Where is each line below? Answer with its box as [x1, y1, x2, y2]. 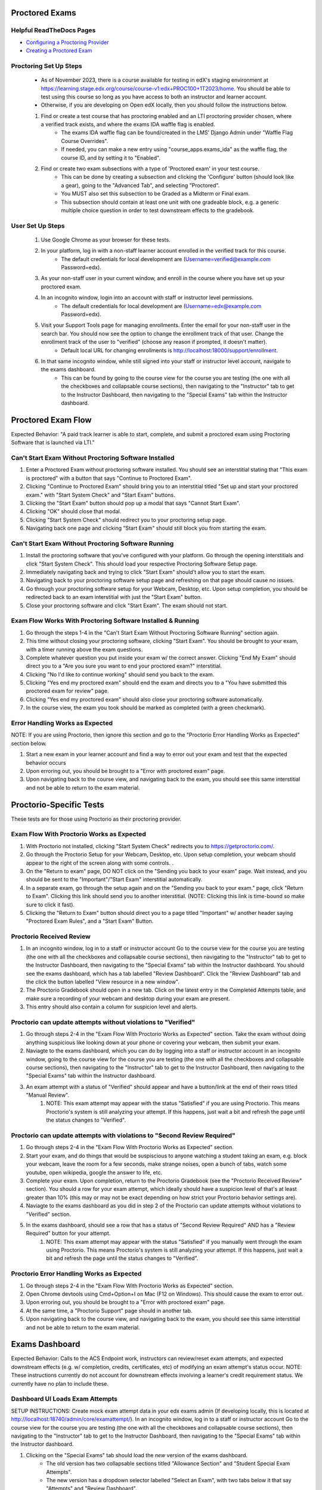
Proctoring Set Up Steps [11, 61, 83, 70]
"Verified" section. [26, 1210, 72, 1218]
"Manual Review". [26, 1091, 70, 1099]
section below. [11, 740, 47, 747]
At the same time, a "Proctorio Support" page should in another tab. [26, 1307, 193, 1314]
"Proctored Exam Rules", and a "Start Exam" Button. [26, 918, 154, 925]
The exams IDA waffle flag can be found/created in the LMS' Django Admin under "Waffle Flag [61, 129, 293, 136]
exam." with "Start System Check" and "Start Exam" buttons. [26, 491, 175, 498]
